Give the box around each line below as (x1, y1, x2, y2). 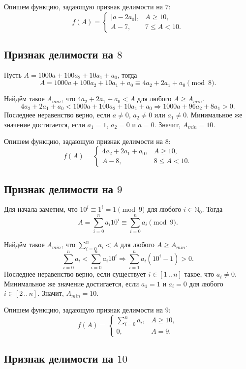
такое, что (184, 269, 215, 279)
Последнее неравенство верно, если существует (4, 269, 146, 279)
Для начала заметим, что (4, 204, 78, 214)
